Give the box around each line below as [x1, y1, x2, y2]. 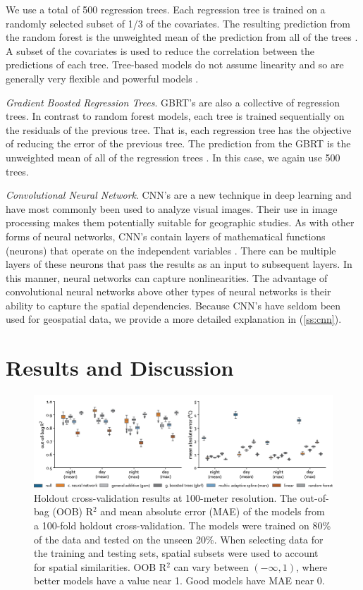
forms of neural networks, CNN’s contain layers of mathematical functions [6, 228, 326, 243]
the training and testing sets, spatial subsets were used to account [34, 546, 319, 560]
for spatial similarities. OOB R [34, 559, 167, 574]
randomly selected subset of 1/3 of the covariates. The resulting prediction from [6, 16, 351, 30]
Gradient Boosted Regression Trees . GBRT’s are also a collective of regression [6, 94, 340, 109]
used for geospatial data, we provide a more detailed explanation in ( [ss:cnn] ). [6, 312, 342, 326]
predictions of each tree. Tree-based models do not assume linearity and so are [6, 57, 344, 72]
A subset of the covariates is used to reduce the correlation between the [6, 43, 314, 58]
